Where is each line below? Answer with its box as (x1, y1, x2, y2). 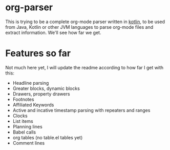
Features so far (5, 48, 71, 59)
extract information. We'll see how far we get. (5, 29, 101, 35)
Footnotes (12, 96, 34, 102)
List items (12, 118, 33, 124)
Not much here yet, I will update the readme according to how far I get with (5, 64, 164, 70)
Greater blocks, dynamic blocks (12, 85, 80, 91)
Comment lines (12, 140, 45, 146)
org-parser (5, 2, 53, 13)
